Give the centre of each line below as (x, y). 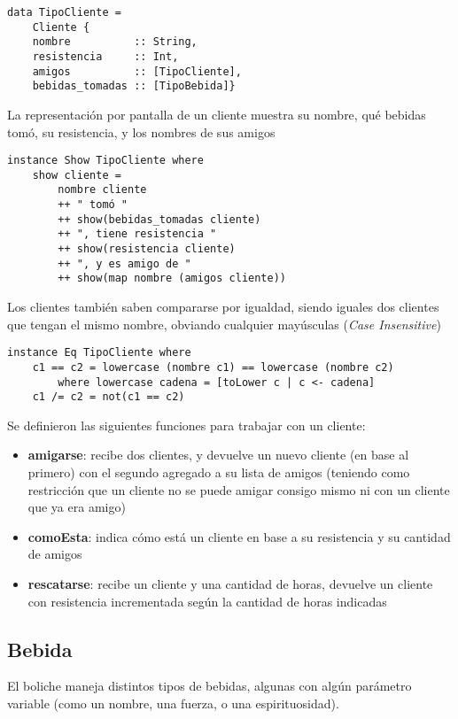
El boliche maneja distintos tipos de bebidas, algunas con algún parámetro (210, 686)
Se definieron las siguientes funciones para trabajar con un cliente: (186, 425)
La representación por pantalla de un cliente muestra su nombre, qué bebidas (217, 114)
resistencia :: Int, (105, 56)
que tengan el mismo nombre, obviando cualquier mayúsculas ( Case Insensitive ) (224, 324)
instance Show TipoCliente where (105, 161)
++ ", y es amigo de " (124, 263)
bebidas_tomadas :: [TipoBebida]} (134, 86)
